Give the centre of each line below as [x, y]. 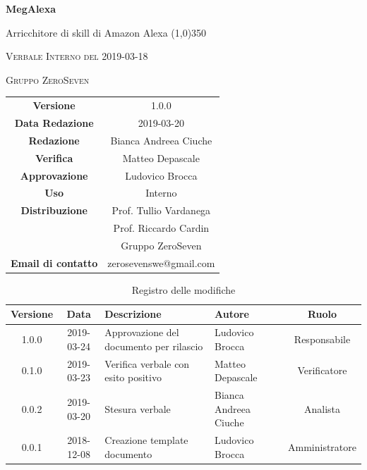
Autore [232, 314]
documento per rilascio [154, 346]
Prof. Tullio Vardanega [161, 210]
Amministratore [322, 446]
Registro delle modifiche [183, 289]
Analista [322, 408]
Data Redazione [54, 122]
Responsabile [322, 339]
